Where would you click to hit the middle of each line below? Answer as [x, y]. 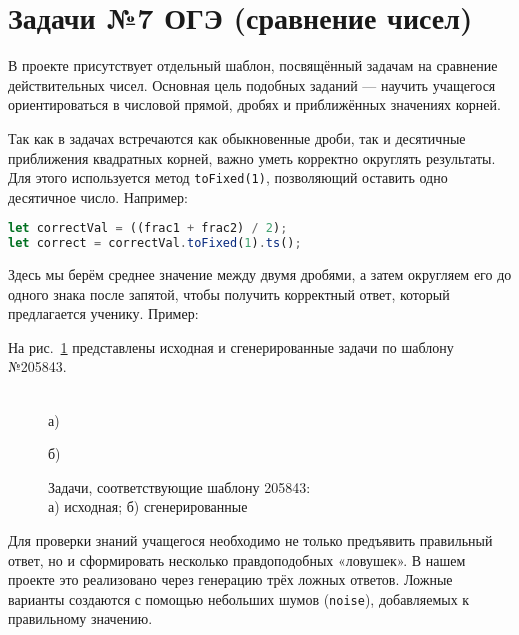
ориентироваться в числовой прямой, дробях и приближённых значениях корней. [254, 104]
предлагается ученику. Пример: [103, 313]
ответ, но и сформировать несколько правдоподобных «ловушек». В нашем [237, 559]
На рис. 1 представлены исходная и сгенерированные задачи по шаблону [231, 346]
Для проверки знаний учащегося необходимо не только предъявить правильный [250, 540]
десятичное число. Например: [98, 196]
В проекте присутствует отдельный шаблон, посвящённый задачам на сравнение [253, 65]
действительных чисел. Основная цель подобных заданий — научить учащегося [252, 84]
